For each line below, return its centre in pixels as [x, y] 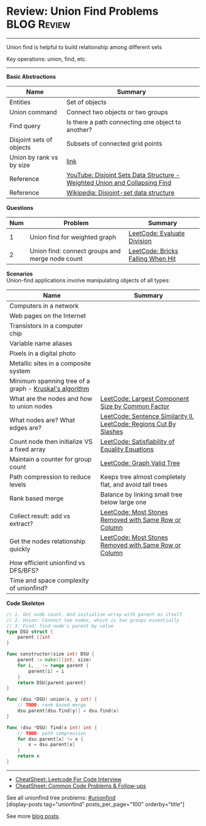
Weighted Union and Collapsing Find [119, 182]
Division [140, 241]
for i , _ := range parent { [53, 665]
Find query [25, 126]
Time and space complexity [49, 580]
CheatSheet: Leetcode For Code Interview [68, 779]
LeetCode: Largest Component [145, 398]
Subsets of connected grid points [114, 144]
